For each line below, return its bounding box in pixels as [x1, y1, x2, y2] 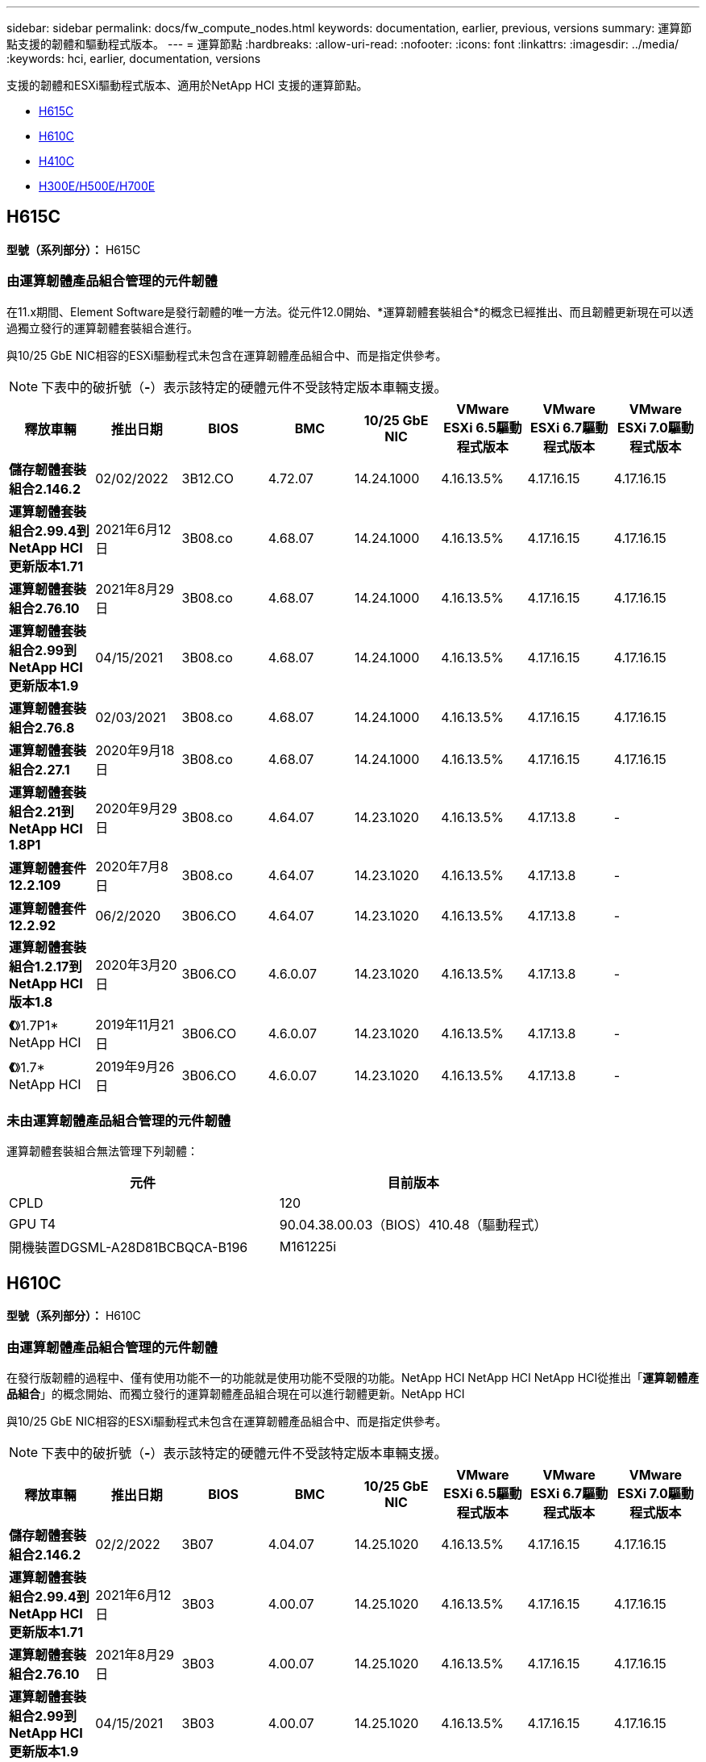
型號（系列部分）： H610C [6, 1309, 141, 1323]
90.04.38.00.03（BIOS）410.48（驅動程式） [279, 1217, 547, 1234]
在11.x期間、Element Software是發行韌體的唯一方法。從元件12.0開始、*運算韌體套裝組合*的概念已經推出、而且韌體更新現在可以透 [6, 304, 694, 319]
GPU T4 [9, 1216, 56, 1233]
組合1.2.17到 [9, 958, 82, 975]
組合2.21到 [9, 803, 74, 820]
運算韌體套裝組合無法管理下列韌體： [6, 1144, 198, 1159]
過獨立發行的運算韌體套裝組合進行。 [6, 320, 198, 335]
